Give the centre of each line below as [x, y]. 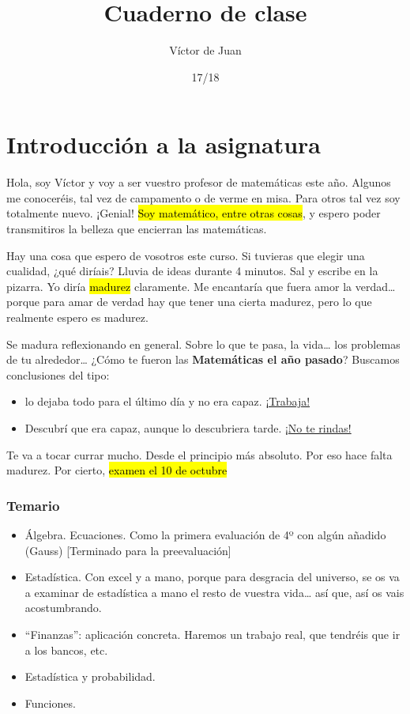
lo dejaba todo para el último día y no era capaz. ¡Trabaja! [167, 401]
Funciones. [50, 703]
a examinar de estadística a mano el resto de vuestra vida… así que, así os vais [214, 592]
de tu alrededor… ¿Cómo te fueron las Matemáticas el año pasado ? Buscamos [203, 359]
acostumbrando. [63, 608]
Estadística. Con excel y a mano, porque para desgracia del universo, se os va [212, 577]
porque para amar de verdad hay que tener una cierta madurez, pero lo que [189, 302]
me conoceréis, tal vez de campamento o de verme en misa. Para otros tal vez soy [203, 197]
